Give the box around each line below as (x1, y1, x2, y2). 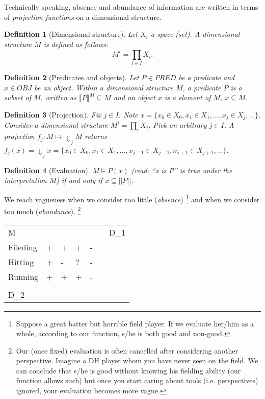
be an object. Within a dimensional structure (34, 82, 173, 92)
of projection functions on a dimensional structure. (4, 11, 162, 22)
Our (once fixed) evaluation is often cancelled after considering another (16, 345, 238, 356)
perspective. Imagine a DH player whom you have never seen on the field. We (16, 355, 258, 366)
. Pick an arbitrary (148, 120, 207, 130)
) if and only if (56, 175, 102, 185)
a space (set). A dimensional (150, 29, 240, 39)
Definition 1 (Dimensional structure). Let (4, 29, 138, 39)
